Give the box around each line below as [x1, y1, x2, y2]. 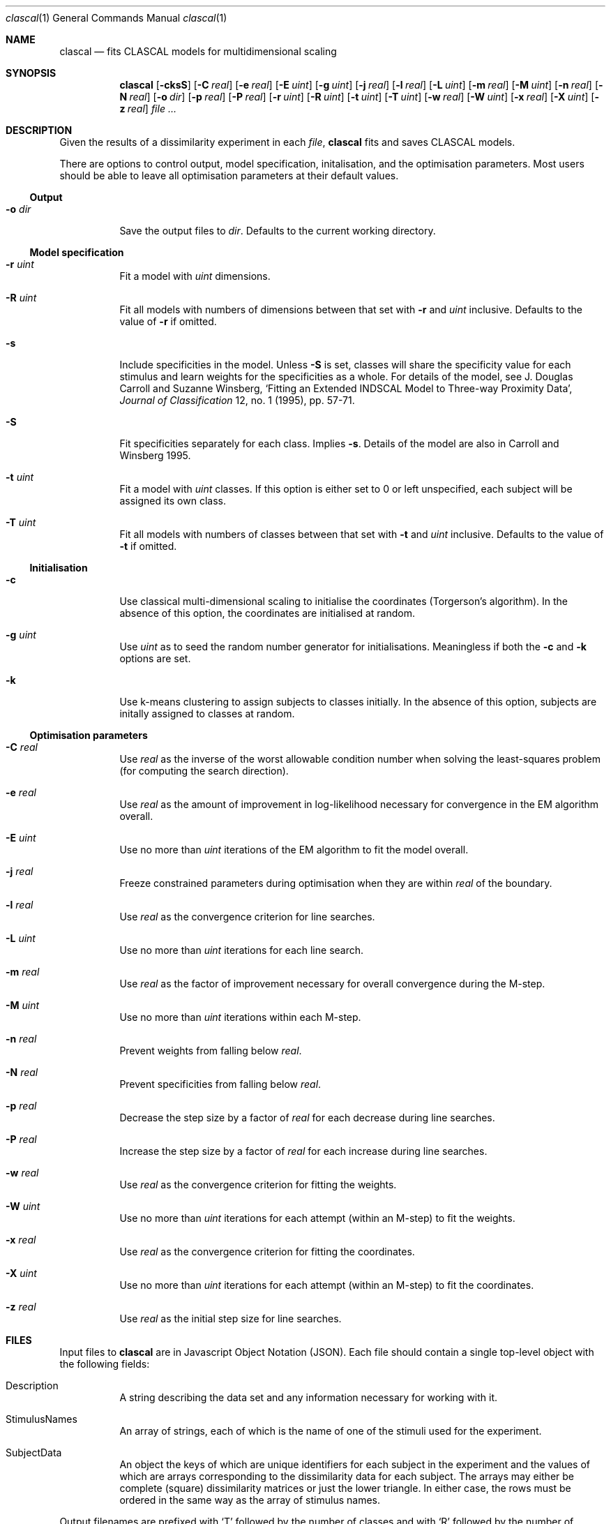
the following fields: [59, 1358, 150, 1370]
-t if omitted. [119, 540, 177, 552]
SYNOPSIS [6, 67, 56, 79]
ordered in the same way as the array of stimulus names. [119, 1494, 380, 1506]
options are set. [119, 652, 191, 664]
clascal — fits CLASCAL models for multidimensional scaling [59, 45, 337, 57]
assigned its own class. [119, 495, 226, 507]
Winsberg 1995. [119, 449, 191, 461]
